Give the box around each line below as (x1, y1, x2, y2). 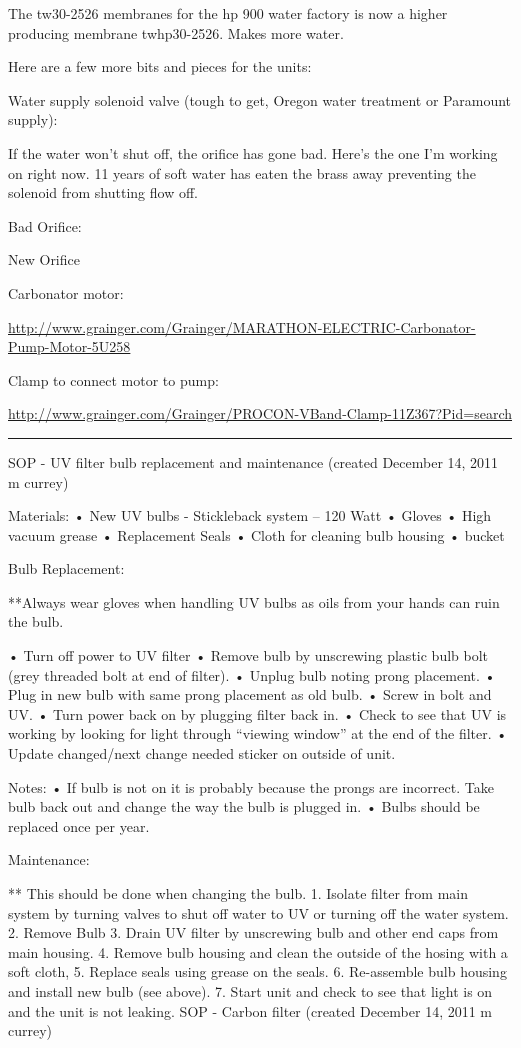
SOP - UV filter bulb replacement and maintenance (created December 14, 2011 (8, 451, 499, 472)
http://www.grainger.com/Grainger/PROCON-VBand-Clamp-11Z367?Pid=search (8, 403, 513, 424)
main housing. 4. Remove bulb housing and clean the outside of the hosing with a (8, 941, 508, 962)
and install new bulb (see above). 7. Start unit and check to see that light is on (8, 980, 493, 1001)
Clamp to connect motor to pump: (8, 369, 219, 390)
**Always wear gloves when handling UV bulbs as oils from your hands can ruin (8, 591, 500, 612)
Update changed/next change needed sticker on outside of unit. (8, 743, 396, 764)
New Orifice (8, 249, 80, 270)
